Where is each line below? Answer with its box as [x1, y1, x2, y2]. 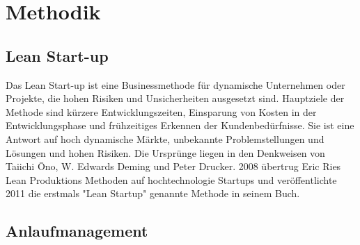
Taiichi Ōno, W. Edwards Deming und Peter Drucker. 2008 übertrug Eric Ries [6, 159, 341, 174]
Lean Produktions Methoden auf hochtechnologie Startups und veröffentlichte [6, 172, 337, 187]
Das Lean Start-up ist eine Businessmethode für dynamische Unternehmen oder [6, 77, 345, 92]
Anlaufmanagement [6, 220, 148, 242]
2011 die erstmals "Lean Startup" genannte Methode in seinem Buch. [6, 186, 300, 201]
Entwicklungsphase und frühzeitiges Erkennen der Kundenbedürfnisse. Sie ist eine [6, 118, 354, 133]
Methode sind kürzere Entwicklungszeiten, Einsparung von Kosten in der [6, 104, 317, 119]
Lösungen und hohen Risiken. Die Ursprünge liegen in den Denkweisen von [6, 145, 325, 160]
